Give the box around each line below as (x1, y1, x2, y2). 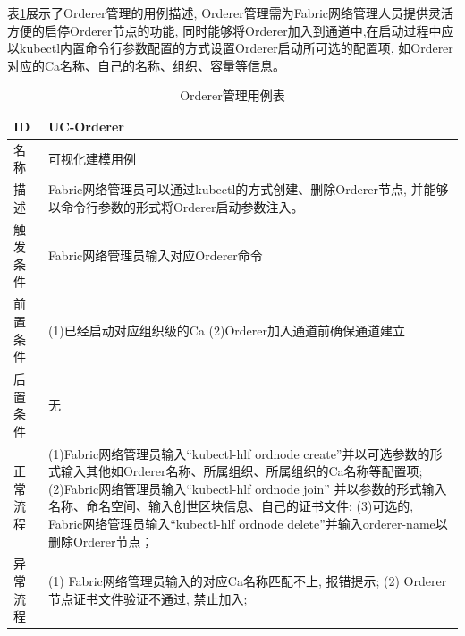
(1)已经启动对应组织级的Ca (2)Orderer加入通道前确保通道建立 (47, 320, 406, 339)
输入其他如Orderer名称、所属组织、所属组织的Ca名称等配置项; (60, 462, 423, 480)
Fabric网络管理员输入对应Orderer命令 (47, 246, 263, 265)
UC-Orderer (47, 116, 124, 135)
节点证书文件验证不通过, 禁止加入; (47, 589, 248, 607)
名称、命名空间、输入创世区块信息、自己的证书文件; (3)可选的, (47, 496, 414, 515)
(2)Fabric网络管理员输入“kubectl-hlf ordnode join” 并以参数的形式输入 (47, 479, 447, 497)
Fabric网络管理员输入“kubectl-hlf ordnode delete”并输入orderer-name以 (47, 513, 448, 532)
